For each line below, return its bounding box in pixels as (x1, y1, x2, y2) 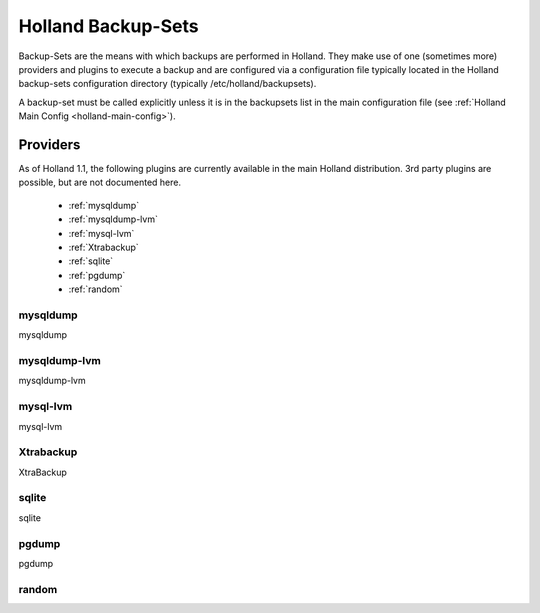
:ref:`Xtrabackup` (68, 241, 139, 253)
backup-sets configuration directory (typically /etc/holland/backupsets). (18, 78, 317, 90)
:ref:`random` (68, 283, 124, 295)
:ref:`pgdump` (68, 269, 126, 281)
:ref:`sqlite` (68, 255, 114, 267)
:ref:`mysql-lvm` (68, 227, 135, 239)
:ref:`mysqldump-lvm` (68, 213, 159, 225)
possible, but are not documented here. (18, 176, 182, 189)
